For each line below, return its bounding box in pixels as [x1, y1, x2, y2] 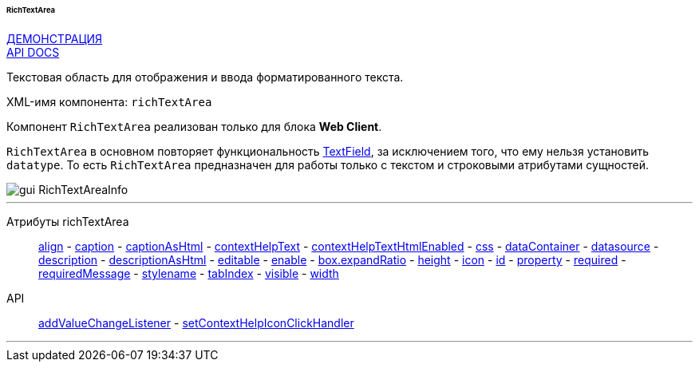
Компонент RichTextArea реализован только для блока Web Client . [6, 119, 382, 133]
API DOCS [6, 45, 60, 59]
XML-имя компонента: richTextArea [6, 94, 212, 109]
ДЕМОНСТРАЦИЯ [6, 31, 103, 46]
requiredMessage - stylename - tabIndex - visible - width [38, 266, 339, 280]
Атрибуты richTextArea [6, 214, 129, 228]
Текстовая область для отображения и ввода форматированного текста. [6, 69, 404, 84]
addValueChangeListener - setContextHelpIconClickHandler [38, 315, 354, 330]
